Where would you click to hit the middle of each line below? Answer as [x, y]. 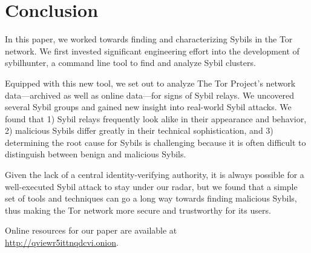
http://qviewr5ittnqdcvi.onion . [62, 242]
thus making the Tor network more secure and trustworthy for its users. [138, 210]
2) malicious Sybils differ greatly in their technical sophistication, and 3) [139, 130]
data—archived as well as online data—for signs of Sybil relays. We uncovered [150, 95]
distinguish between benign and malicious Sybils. [96, 154]
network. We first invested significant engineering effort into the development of [152, 51]
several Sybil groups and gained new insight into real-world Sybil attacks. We [148, 107]
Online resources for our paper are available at [91, 230]
